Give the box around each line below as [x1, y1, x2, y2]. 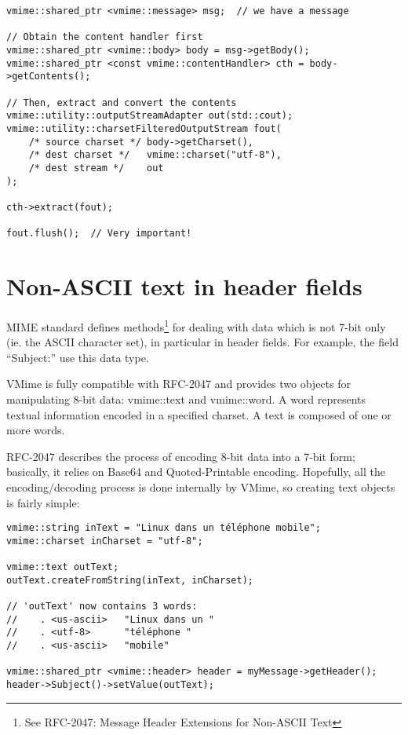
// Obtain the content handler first [6, 31, 203, 43]
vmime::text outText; [6, 561, 119, 573]
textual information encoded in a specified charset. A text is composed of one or [6, 406, 392, 422]
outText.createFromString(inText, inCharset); [6, 574, 253, 586]
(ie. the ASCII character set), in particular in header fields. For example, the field [6, 334, 399, 350]
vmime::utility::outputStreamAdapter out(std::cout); [6, 110, 293, 122]
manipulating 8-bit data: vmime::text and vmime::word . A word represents [6, 390, 366, 407]
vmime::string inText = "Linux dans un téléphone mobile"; [6, 522, 321, 534]
